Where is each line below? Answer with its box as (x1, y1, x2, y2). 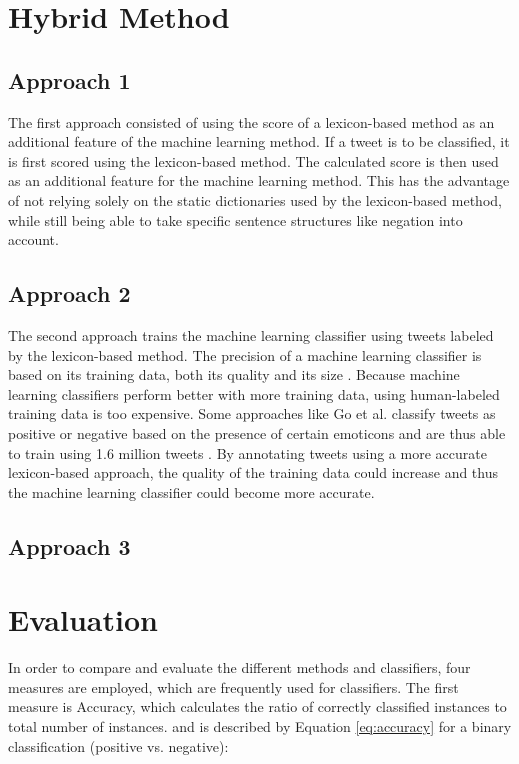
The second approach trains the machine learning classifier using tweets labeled (8, 324, 494, 345)
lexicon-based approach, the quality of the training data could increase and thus (8, 462, 498, 483)
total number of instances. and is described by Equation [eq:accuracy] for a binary (8, 715, 512, 736)
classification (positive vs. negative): (8, 735, 229, 756)
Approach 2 (8, 278, 131, 309)
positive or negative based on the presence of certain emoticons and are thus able (8, 422, 506, 443)
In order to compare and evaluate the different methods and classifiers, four (8, 657, 471, 678)
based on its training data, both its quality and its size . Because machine (8, 364, 460, 385)
